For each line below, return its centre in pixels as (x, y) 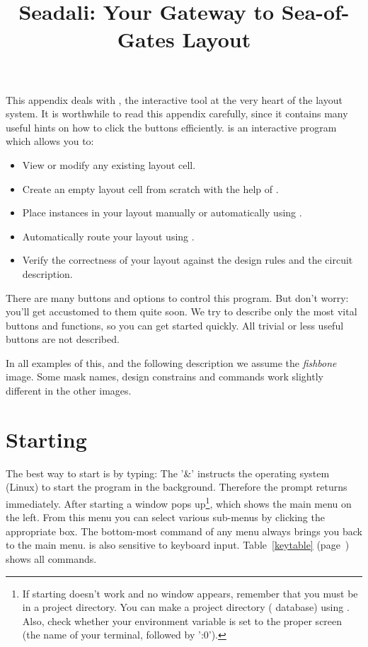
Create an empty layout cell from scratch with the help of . (150, 188)
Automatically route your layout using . (108, 236)
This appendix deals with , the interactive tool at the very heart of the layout (174, 99)
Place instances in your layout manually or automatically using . (162, 212)
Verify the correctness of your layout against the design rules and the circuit (188, 260)
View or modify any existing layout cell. (109, 164)
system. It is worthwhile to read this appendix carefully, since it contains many (177, 113)
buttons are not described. (63, 339)
